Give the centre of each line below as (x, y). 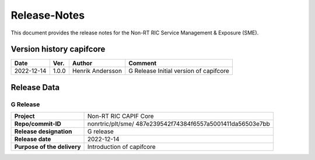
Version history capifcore (58, 49)
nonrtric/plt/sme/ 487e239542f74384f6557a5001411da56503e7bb (179, 124)
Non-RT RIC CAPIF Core (121, 116)
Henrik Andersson (97, 71)
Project (24, 116)
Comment (143, 63)
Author (82, 63)
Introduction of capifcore (122, 147)
